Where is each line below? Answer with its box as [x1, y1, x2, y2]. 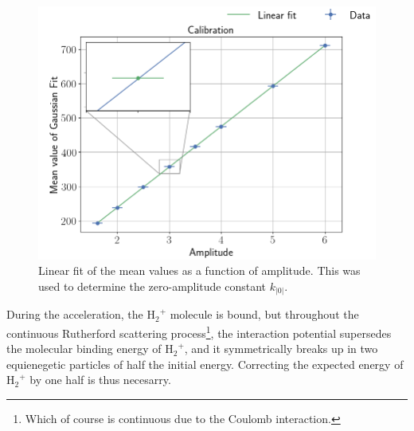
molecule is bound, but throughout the [170, 306, 359, 323]
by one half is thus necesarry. [29, 371, 171, 388]
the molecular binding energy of [6, 340, 162, 357]
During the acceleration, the [6, 306, 143, 323]
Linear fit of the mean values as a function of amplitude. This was [38, 262, 361, 279]
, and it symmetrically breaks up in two [184, 340, 378, 357]
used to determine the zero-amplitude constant [38, 277, 267, 294]
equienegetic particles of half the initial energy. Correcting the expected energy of [6, 355, 404, 372]
